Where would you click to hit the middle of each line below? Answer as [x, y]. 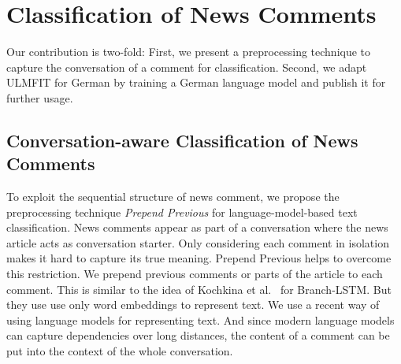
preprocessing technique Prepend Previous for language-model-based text [182, 212]
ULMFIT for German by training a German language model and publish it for [196, 82]
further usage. [40, 97]
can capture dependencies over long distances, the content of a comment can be [198, 335]
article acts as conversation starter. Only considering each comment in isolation [198, 242]
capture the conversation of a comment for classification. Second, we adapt [187, 67]
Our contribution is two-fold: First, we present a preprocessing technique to [189, 52]
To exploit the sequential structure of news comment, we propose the [173, 197]
